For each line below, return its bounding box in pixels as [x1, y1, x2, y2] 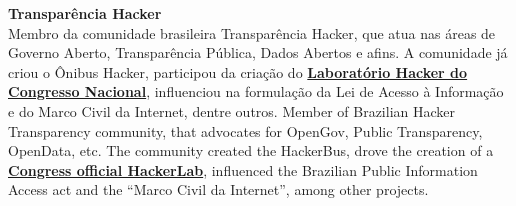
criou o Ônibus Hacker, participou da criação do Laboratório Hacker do [8, 61, 468, 82]
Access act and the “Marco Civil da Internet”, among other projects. [8, 179, 429, 200]
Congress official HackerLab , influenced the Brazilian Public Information [8, 159, 478, 180]
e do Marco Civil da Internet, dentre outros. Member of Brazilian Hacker [8, 100, 455, 121]
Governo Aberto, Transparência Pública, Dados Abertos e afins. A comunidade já [8, 42, 508, 63]
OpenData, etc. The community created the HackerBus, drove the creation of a [8, 140, 494, 161]
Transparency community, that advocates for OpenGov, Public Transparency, [8, 120, 483, 141]
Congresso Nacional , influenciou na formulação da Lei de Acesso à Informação [8, 81, 504, 102]
